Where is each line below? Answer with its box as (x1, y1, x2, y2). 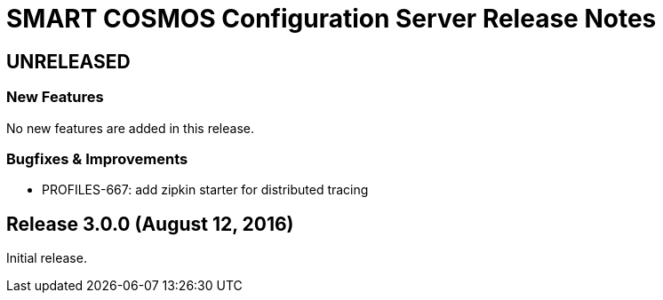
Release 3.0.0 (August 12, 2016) (6, 212, 294, 235)
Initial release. (6, 250, 87, 266)
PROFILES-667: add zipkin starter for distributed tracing (42, 182, 369, 198)
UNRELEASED (6, 50, 131, 73)
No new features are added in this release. (6, 120, 254, 136)
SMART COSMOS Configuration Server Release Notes (6, 4, 657, 34)
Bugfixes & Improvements (6, 149, 188, 168)
